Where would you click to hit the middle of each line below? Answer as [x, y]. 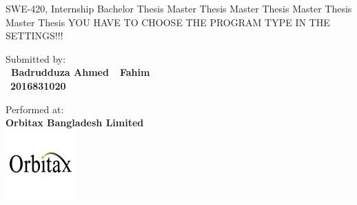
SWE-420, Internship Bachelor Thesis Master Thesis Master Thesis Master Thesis [179, 8]
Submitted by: [36, 58]
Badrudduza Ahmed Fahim [81, 72]
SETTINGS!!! [34, 36]
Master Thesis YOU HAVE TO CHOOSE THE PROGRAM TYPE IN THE [168, 22]
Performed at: [35, 109]
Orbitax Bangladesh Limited [75, 123]
